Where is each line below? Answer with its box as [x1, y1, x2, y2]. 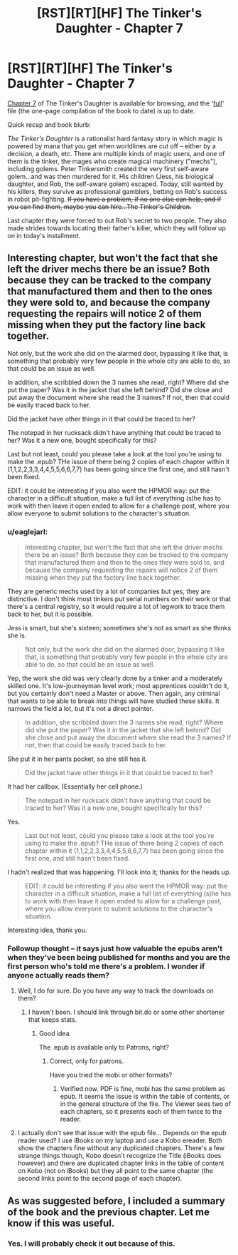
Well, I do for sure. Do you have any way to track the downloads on [17, 986, 215, 995]
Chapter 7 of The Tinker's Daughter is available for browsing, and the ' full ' [7, 98, 225, 108]
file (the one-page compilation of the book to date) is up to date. [7, 106, 195, 115]
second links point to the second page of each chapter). [17, 1174, 183, 1183]
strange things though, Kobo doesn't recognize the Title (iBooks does [17, 1152, 222, 1160]
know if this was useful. [7, 1217, 115, 1229]
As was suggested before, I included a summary [7, 1194, 225, 1207]
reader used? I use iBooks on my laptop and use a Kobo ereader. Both [17, 1136, 222, 1145]
